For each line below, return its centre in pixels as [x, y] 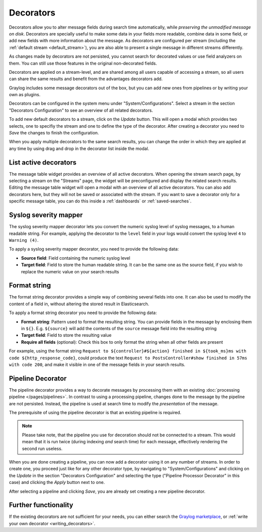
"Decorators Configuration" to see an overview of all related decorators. [81, 110]
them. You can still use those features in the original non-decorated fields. [83, 63]
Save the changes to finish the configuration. [54, 133]
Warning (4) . [24, 240]
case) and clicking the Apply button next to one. [57, 482]
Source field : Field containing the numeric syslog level [76, 258]
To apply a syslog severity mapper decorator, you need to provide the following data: [94, 249]
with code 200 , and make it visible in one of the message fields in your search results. [97, 365]
